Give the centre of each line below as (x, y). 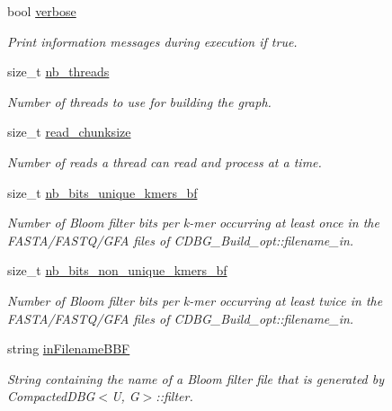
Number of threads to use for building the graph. (139, 101)
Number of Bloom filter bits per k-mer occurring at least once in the (193, 223)
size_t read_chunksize (69, 132)
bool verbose (42, 11)
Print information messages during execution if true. (152, 41)
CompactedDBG (51, 396)
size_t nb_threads (58, 71)
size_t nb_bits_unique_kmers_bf (102, 192)
